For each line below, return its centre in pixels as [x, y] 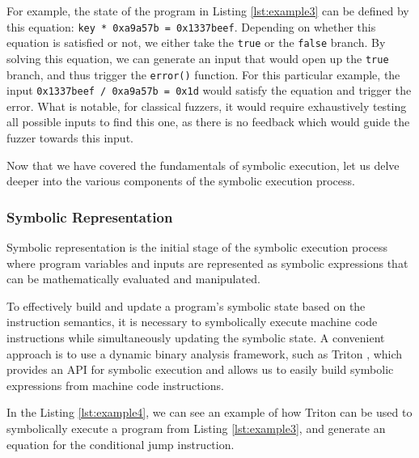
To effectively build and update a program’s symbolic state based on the [186, 305]
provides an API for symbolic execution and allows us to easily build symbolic [200, 369]
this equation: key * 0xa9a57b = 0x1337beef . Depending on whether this [191, 26]
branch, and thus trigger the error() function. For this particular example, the [203, 74]
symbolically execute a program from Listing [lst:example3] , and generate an [196, 428]
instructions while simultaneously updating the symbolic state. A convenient [196, 338]
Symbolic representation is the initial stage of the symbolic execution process [197, 247]
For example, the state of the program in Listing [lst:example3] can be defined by [208, 11]
